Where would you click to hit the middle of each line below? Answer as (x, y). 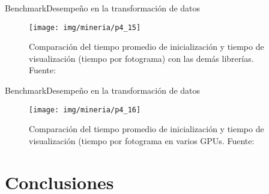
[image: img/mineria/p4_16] (85, 110)
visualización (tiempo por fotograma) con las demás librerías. (141, 58)
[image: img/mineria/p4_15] (85, 27)
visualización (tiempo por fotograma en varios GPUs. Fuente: (142, 140)
